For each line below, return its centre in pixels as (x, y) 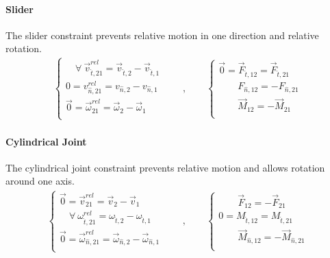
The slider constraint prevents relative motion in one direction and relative (162, 35)
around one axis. (40, 181)
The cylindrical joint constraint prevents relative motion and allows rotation (165, 167)
